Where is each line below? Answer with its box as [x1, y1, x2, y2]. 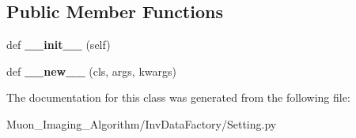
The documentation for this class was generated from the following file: [6, 89, 350, 106]
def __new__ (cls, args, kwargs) [6, 62, 176, 79]
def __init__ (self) [6, 36, 111, 53]
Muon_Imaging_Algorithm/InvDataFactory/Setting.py [6, 115, 277, 132]
